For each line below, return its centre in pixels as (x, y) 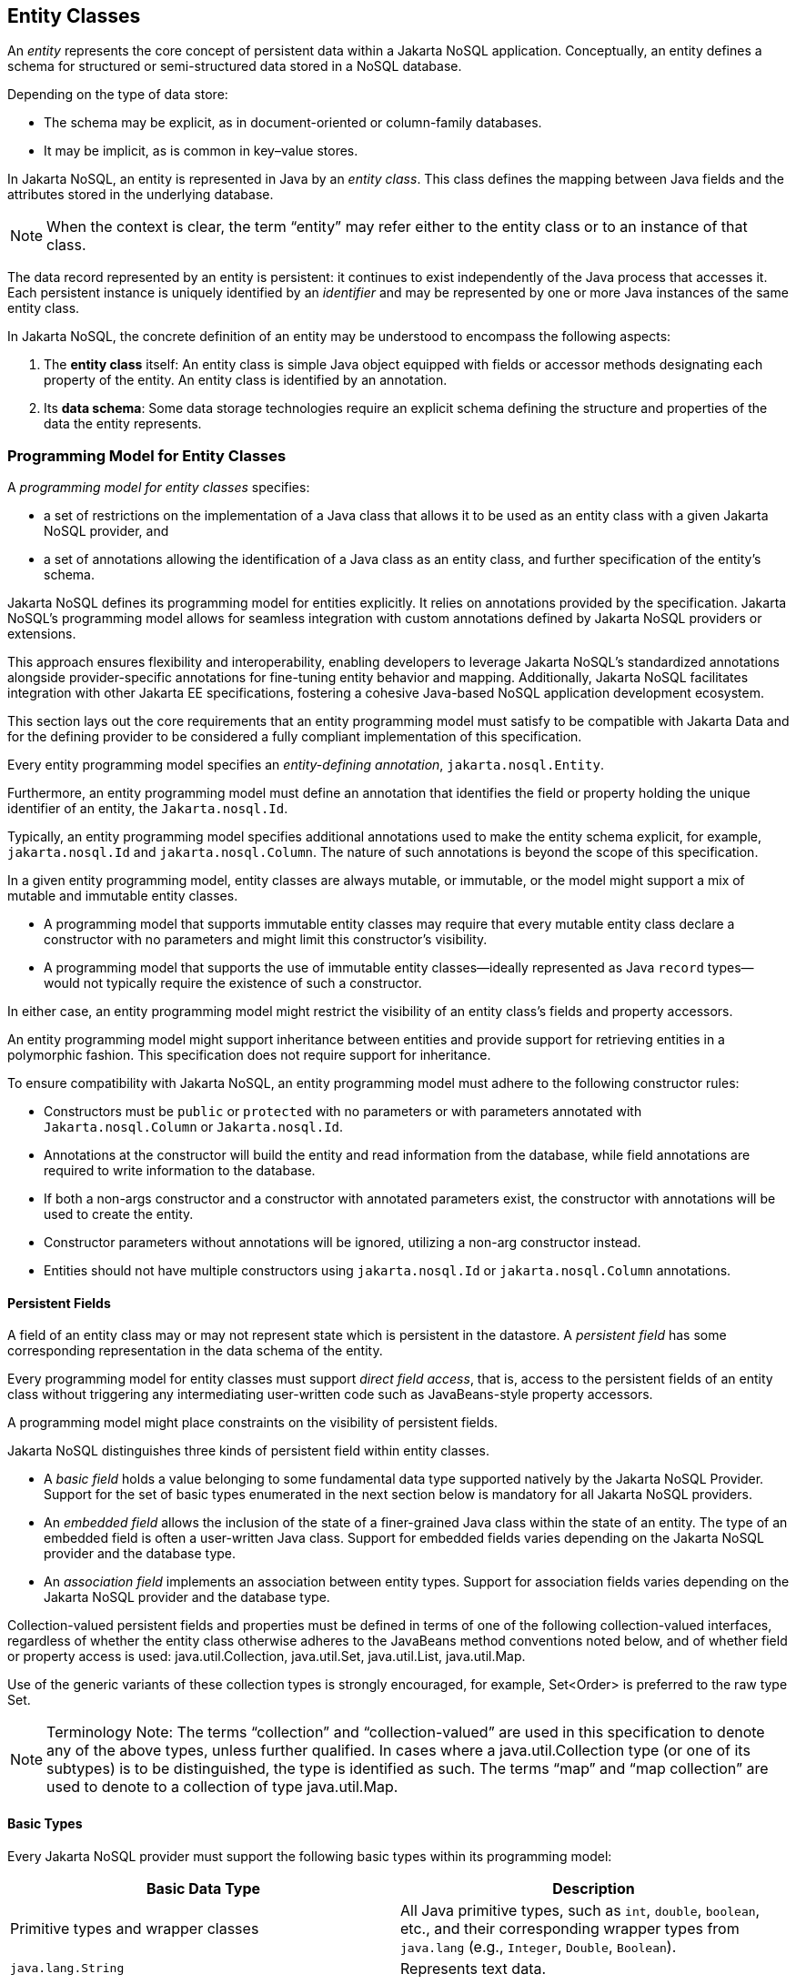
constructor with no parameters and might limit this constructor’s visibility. (266, 940)
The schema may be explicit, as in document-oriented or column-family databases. (293, 123)
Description (594, 1888)
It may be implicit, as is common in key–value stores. (201, 151)
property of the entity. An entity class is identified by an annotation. (246, 380)
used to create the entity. (119, 1214)
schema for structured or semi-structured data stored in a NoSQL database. (235, 66)
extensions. (42, 634)
